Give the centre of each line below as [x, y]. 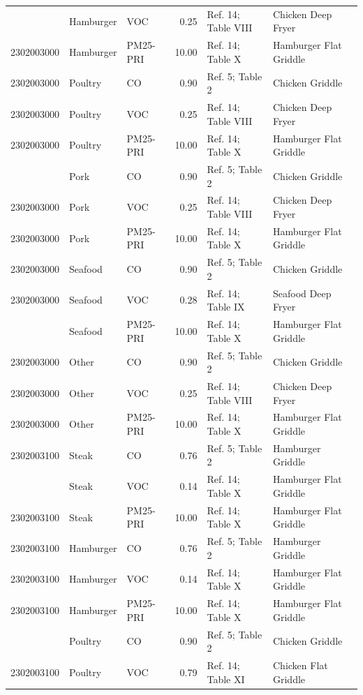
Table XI [226, 679]
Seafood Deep [302, 293]
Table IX [226, 307]
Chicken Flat [300, 665]
